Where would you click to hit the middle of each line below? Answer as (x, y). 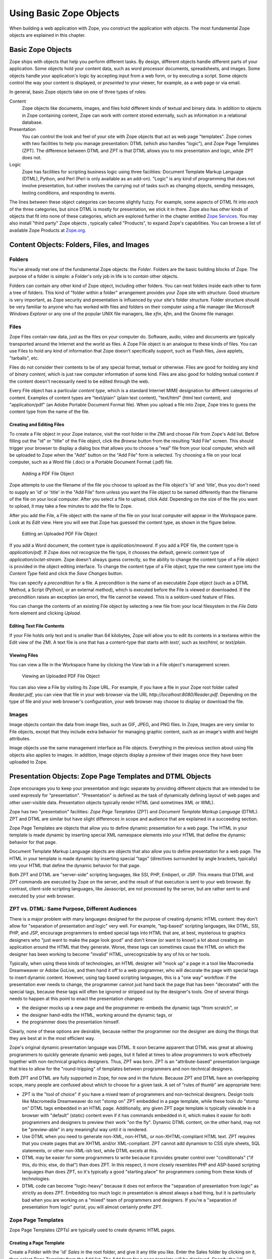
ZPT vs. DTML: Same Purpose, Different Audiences (73, 909)
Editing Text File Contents (37, 626)
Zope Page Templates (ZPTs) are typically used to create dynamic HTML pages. (92, 1230)
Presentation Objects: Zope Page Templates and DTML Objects (110, 776)
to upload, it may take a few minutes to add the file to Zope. (71, 506)
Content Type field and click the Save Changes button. (66, 574)
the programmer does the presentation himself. (71, 1022)
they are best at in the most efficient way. (52, 1038)
